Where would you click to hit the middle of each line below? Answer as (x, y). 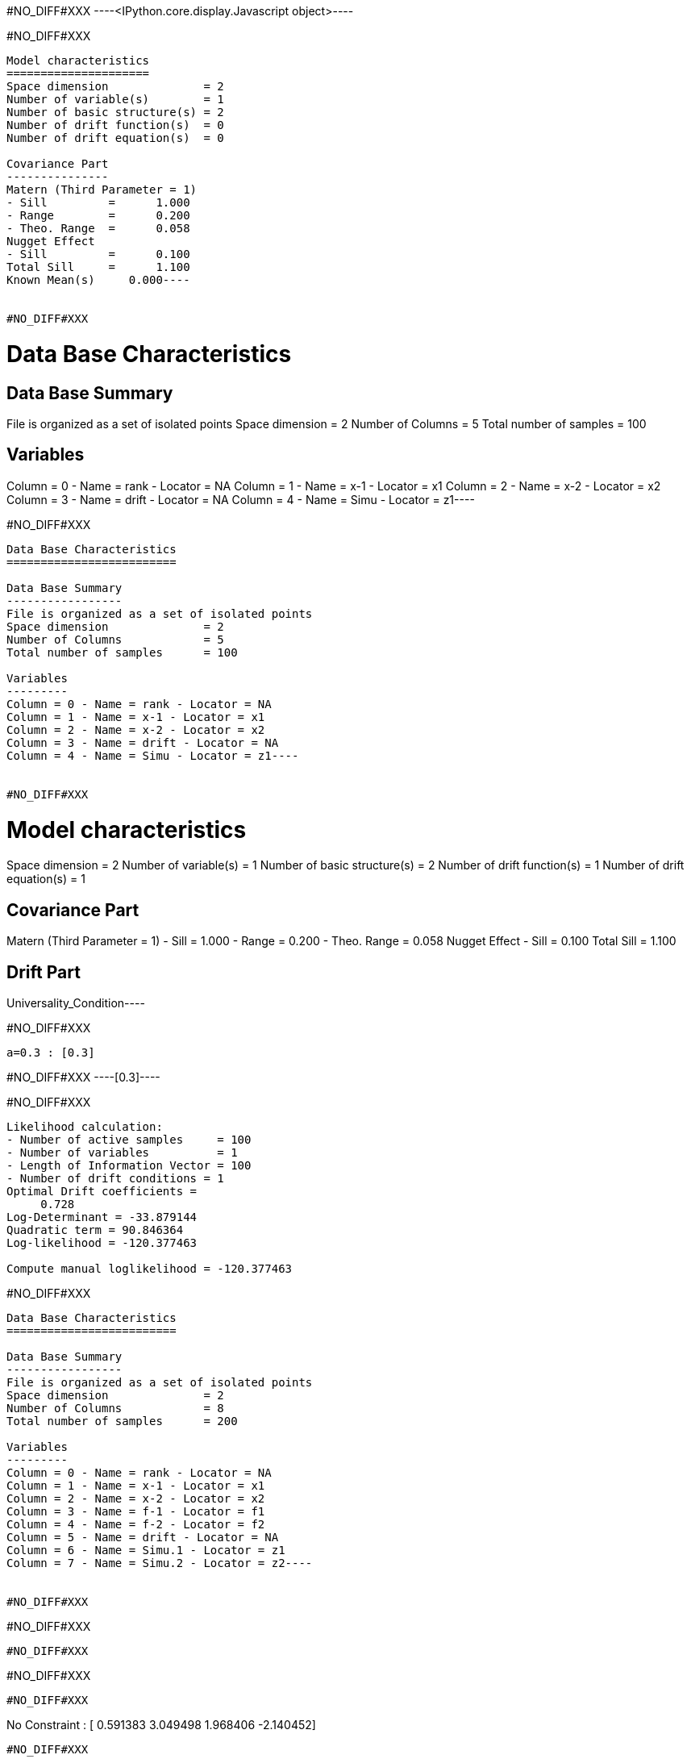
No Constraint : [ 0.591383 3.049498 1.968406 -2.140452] (161, 1724)
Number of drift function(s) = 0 (115, 125)
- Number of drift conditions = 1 (115, 1178)
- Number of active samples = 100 (129, 1139)
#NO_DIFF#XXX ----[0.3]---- (83, 1077)
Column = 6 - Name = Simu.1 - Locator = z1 (146, 1550)
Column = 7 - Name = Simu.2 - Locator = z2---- (160, 1563)
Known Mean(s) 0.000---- (98, 280)
